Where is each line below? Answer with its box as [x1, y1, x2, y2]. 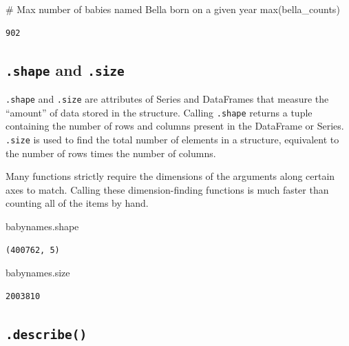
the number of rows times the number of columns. [6, 145, 216, 160]
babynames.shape [6, 218, 79, 233]
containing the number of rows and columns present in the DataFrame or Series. [6, 119, 344, 133]
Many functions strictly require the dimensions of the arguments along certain [6, 169, 335, 183]
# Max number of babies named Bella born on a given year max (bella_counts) [6, 2, 340, 16]
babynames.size [6, 265, 70, 280]
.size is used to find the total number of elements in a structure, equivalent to [6, 132, 339, 146]
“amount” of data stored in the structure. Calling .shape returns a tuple [6, 105, 313, 119]
